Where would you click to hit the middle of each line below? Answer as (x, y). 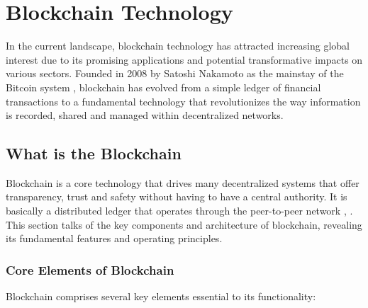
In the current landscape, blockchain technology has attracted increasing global (178, 46)
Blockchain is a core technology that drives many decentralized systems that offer (183, 182)
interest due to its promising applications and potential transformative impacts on (184, 59)
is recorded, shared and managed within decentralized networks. (145, 115)
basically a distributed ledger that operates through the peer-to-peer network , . (179, 211)
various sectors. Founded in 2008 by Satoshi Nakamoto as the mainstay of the (175, 73)
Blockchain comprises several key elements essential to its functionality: (161, 296)
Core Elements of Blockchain (90, 269)
